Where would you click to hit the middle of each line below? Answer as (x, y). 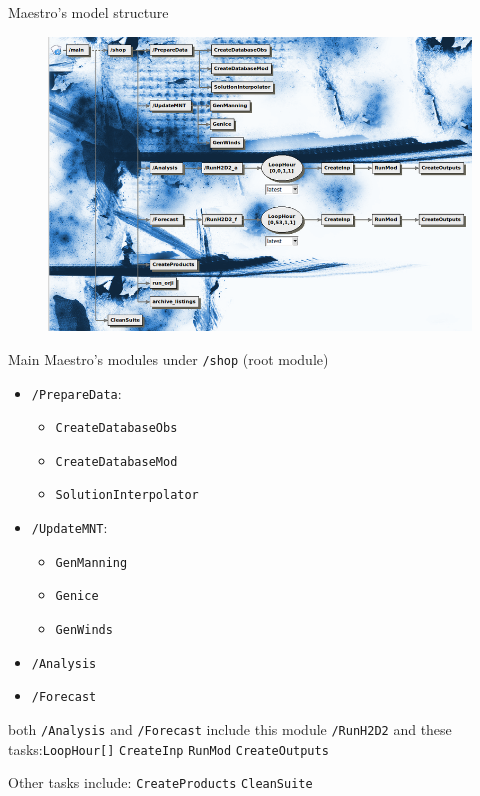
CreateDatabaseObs (116, 428)
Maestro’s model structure (88, 12)
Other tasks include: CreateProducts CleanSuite (160, 782)
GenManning (91, 562)
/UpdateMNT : (69, 527)
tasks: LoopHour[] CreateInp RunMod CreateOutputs (168, 748)
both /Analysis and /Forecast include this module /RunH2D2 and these (230, 729)
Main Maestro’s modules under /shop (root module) (168, 358)
